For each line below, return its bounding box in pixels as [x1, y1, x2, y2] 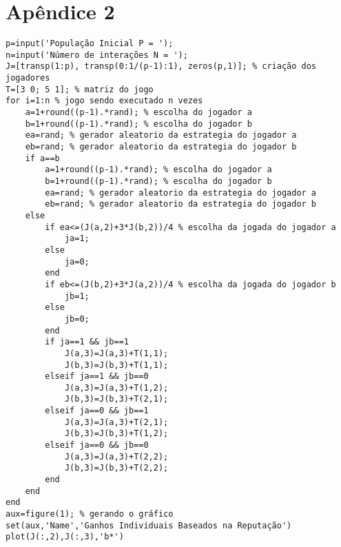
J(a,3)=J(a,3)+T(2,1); [64, 417, 169, 427]
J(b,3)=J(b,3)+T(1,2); [64, 429, 169, 439]
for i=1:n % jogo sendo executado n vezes [6, 96, 203, 106]
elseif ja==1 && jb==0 [45, 371, 149, 382]
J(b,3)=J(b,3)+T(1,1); [64, 360, 169, 370]
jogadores [6, 73, 50, 83]
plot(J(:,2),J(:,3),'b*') [6, 532, 124, 542]
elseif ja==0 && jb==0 [45, 440, 149, 451]
